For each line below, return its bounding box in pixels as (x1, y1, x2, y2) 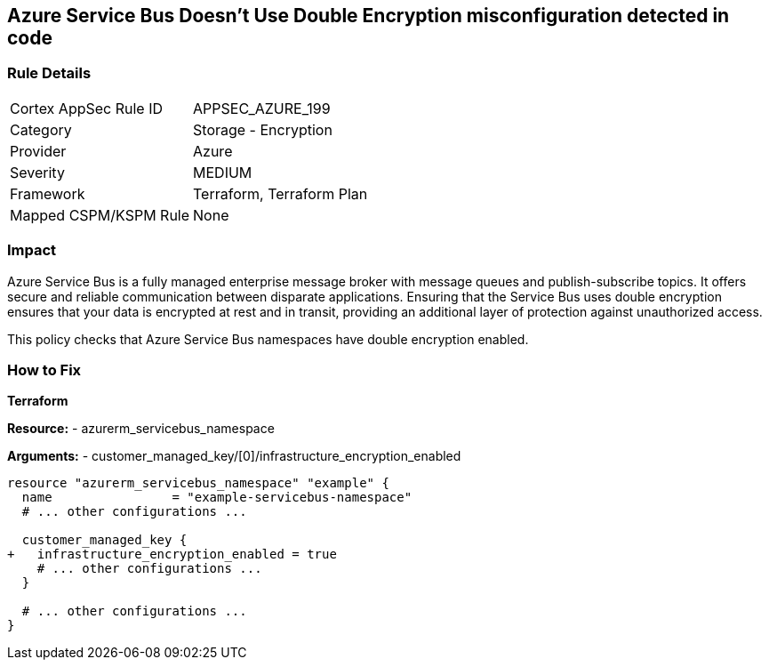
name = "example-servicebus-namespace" (21, 490, 413, 505)
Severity (10, 163, 65, 181)
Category (10, 120, 72, 139)
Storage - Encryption (193, 120, 332, 139)
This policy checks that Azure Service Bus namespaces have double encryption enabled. (7, 331, 529, 347)
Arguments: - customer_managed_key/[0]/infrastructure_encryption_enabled (7, 448, 461, 464)
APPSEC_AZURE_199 (193, 99, 331, 117)
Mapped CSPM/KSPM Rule (10, 205, 190, 224)
